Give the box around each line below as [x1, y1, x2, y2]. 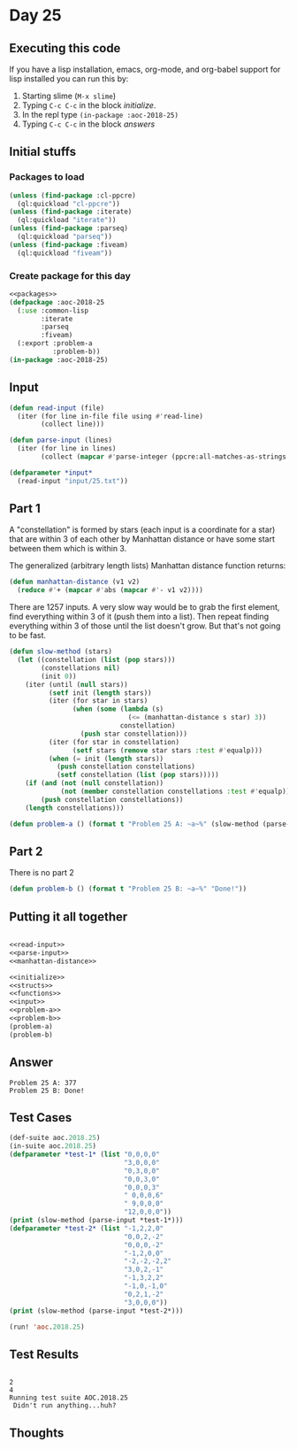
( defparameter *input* [9, 468, 93, 477]
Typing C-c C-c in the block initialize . [21, 100, 156, 111]
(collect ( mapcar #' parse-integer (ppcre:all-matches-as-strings [41, 452, 287, 461]
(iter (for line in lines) [17, 444, 117, 453]
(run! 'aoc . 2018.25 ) [9, 1322, 86, 1331]
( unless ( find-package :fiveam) [9, 240, 128, 249]
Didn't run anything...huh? [12, 1401, 117, 1410]
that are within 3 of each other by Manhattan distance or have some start [9, 534, 276, 544]
